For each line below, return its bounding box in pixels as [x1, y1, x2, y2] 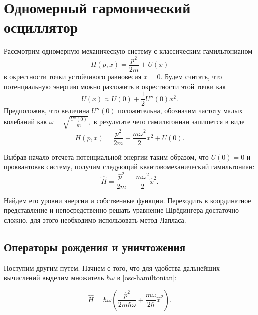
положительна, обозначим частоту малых [118, 105, 243, 116]
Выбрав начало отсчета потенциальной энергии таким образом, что [4, 151, 209, 162]
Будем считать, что [165, 71, 222, 82]
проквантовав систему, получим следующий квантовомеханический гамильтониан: [4, 161, 255, 172]
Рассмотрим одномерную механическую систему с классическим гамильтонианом [4, 46, 253, 56]
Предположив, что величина [4, 105, 89, 116]
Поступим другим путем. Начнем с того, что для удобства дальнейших [4, 262, 220, 273]
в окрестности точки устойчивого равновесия [4, 71, 142, 82]
